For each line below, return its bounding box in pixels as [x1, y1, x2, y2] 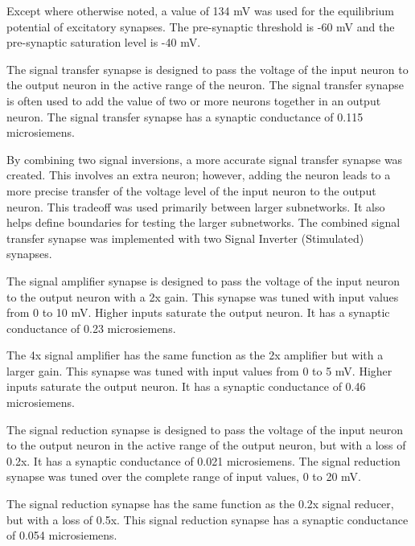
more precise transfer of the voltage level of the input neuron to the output [6, 182, 376, 199]
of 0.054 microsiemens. [6, 527, 117, 544]
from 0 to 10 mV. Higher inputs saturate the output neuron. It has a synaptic [6, 304, 390, 321]
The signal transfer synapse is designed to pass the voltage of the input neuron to [6, 60, 409, 77]
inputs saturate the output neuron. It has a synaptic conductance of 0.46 [6, 378, 366, 395]
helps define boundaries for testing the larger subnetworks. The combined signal [6, 214, 401, 231]
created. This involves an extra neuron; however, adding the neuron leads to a [6, 166, 391, 183]
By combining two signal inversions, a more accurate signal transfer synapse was [6, 150, 403, 167]
